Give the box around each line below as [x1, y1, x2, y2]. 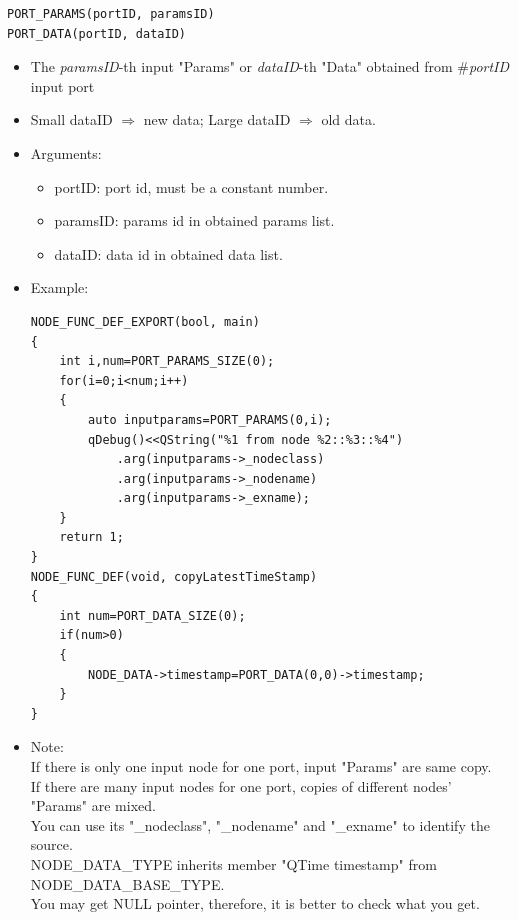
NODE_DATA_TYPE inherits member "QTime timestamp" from [30, 853, 437, 874]
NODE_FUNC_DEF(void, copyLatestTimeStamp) [30, 569, 318, 584]
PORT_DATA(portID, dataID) [7, 26, 186, 41]
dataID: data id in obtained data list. [54, 243, 283, 264]
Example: [30, 277, 89, 298]
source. [30, 834, 73, 855]
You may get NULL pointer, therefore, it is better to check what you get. [30, 893, 480, 914]
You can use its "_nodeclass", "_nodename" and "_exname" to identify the [30, 814, 490, 835]
